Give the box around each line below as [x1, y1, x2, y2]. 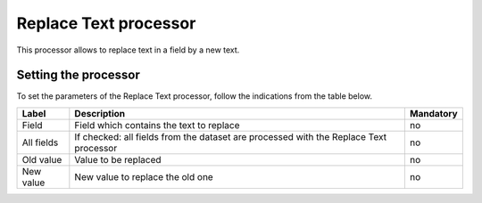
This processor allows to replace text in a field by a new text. [16, 45, 240, 55]
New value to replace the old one [74, 170, 213, 183]
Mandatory [409, 107, 459, 119]
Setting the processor [16, 68, 140, 83]
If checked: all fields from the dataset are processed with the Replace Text [74, 130, 387, 142]
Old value [21, 153, 62, 166]
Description [74, 107, 126, 119]
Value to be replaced [74, 153, 162, 166]
